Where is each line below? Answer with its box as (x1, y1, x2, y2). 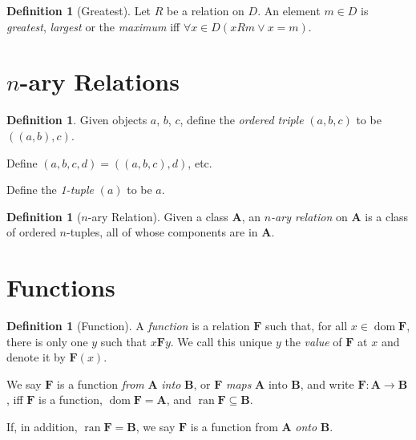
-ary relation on (271, 208, 348, 224)
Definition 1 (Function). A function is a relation (6, 317, 250, 333)
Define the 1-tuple (6, 181, 94, 198)
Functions (6, 271, 115, 304)
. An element (257, 2, 321, 18)
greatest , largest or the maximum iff (6, 18, 180, 34)
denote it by (6, 349, 66, 365)
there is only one (6, 333, 88, 349)
